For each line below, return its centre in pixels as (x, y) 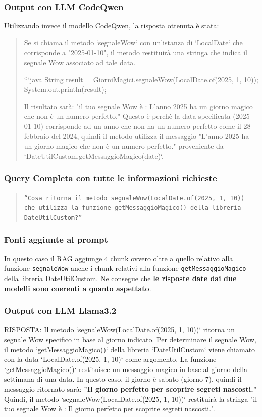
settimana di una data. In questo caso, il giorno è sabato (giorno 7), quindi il (123, 379)
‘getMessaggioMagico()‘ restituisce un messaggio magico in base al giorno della (126, 369)
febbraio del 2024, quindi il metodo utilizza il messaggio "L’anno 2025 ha (137, 136)
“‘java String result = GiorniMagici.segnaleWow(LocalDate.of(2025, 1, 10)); (141, 79)
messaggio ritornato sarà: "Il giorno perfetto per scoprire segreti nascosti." (130, 388)
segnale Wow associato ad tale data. (80, 62)
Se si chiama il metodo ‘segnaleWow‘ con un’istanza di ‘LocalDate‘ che (133, 42)
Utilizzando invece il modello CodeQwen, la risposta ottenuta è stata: (112, 26)
